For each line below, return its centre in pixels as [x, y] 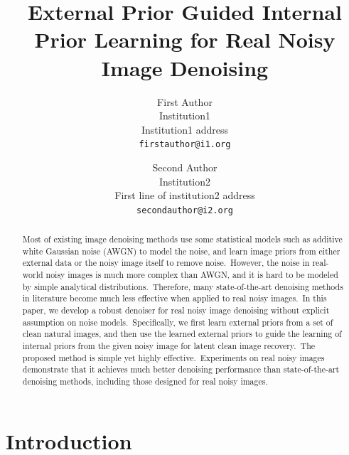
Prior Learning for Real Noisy [185, 39]
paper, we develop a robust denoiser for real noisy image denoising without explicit [176, 310]
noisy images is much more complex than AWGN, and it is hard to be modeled [192, 275]
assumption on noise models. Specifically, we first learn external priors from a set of [178, 322]
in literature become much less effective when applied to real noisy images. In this [174, 298]
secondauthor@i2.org [185, 210]
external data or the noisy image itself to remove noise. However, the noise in [166, 263]
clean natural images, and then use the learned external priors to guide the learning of [182, 334]
